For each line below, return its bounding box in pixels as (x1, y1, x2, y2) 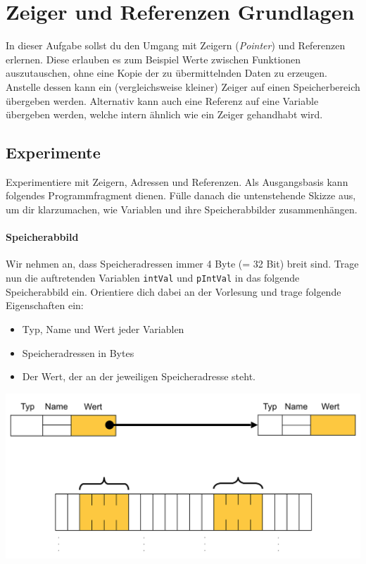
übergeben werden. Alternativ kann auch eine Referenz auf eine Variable (6, 93, 319, 108)
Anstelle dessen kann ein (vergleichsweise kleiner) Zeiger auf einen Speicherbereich (6, 79, 360, 94)
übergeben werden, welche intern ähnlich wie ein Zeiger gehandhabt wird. (6, 107, 323, 122)
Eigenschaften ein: (6, 298, 84, 313)
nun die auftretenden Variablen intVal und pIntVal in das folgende (6, 270, 300, 285)
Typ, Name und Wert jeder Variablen (22, 321, 184, 336)
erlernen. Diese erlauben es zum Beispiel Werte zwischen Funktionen (6, 51, 301, 66)
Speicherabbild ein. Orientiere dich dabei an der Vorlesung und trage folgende (6, 284, 341, 299)
